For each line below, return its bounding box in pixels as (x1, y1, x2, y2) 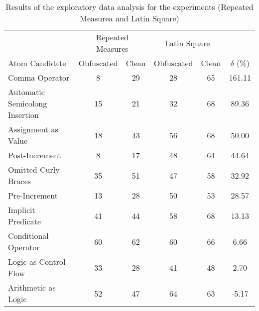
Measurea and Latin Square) (80, 12, 179, 24)
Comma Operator (8, 72, 70, 83)
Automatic (8, 86, 45, 98)
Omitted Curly (8, 164, 60, 175)
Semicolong (8, 98, 47, 109)
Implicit (8, 204, 35, 215)
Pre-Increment (8, 190, 58, 201)
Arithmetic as (8, 282, 56, 293)
